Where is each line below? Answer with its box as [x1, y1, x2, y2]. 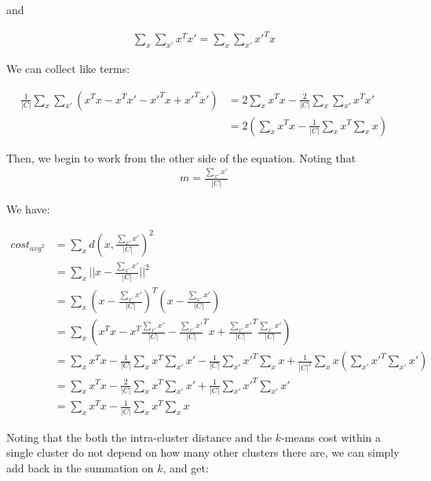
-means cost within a [281, 428, 382, 445]
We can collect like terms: [6, 60, 130, 76]
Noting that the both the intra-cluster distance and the [6, 428, 272, 445]
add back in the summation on [6, 459, 154, 476]
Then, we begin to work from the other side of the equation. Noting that [6, 149, 356, 166]
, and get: [163, 459, 209, 476]
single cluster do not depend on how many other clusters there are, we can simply [6, 444, 400, 461]
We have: [6, 200, 50, 217]
